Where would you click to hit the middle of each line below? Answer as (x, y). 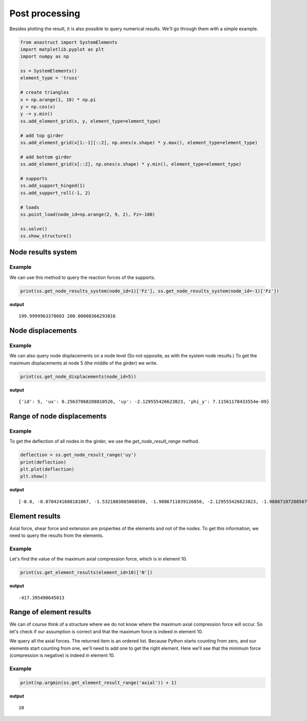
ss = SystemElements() (49, 71)
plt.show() (34, 476)
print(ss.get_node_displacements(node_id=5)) (78, 376)
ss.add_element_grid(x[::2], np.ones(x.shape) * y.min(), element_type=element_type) (131, 164)
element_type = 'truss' (50, 78)
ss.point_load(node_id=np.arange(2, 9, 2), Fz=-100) (88, 214)
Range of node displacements (58, 416)
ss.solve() (34, 229)
